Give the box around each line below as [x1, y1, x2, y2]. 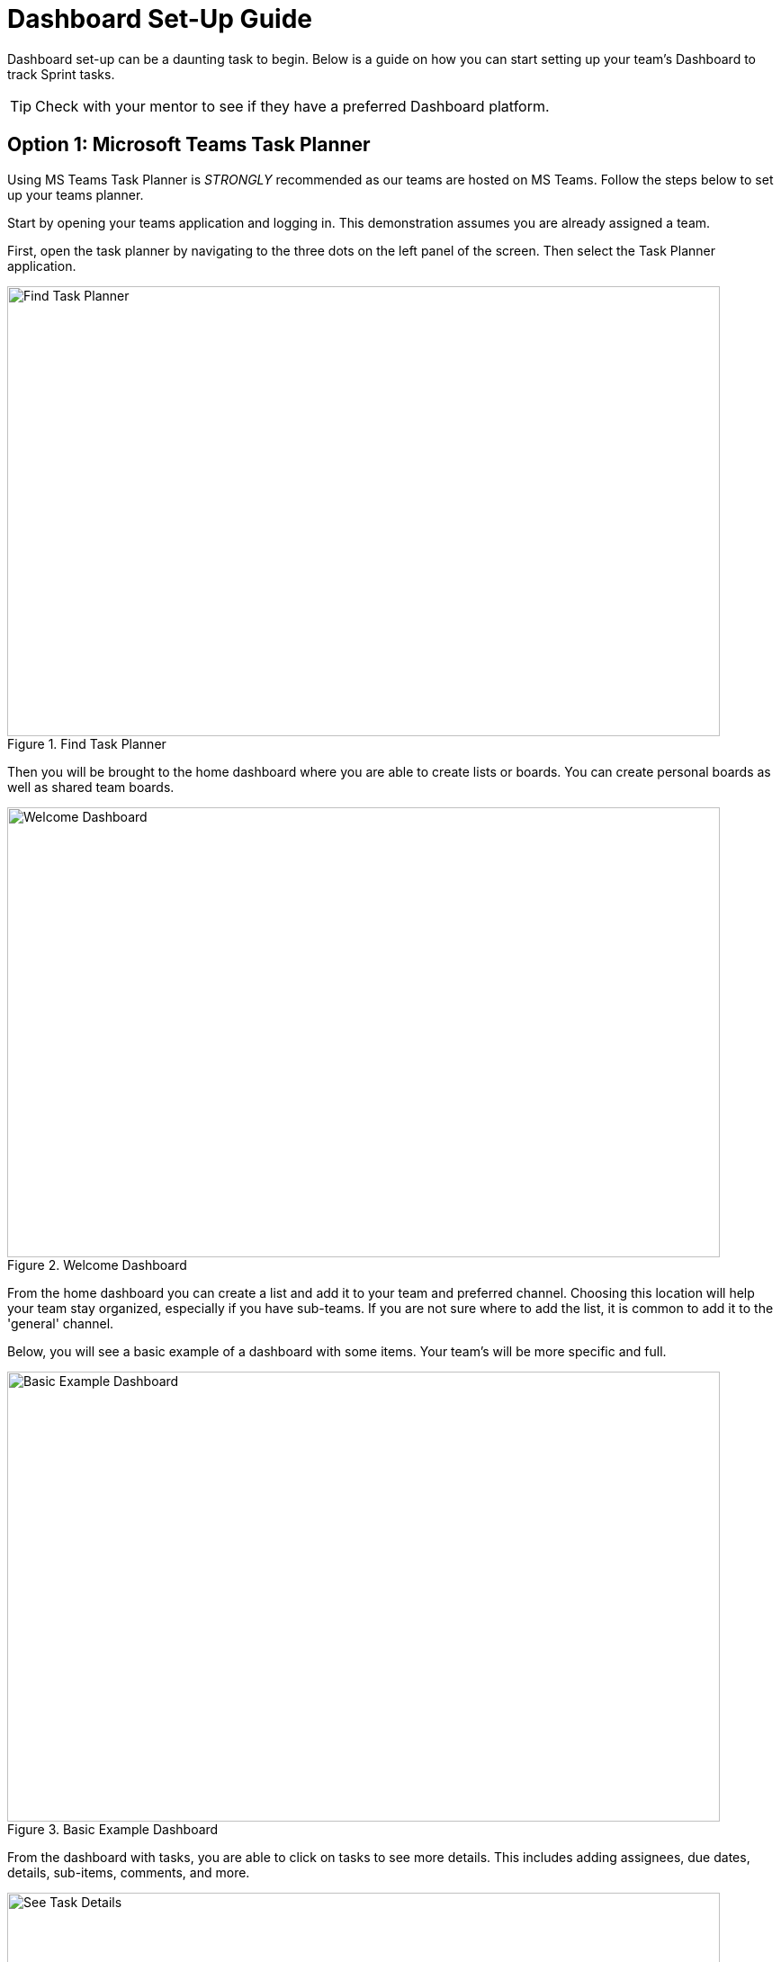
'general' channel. [7, 1315, 114, 1331]
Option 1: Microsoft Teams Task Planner [7, 133, 371, 157]
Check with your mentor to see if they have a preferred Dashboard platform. [35, 96, 550, 115]
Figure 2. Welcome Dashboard [7, 1256, 187, 1273]
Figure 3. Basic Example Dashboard [7, 1821, 219, 1837]
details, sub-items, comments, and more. [7, 1864, 250, 1880]
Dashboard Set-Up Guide [7, 4, 312, 34]
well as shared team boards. [7, 778, 175, 795]
